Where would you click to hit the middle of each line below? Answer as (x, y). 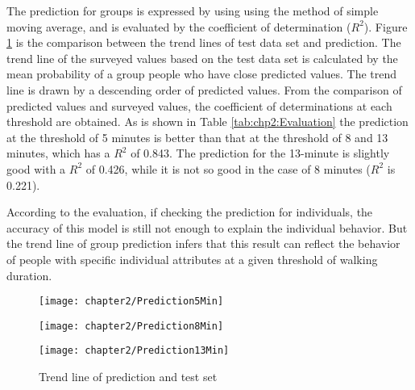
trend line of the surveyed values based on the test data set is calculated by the (202, 58)
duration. (29, 275)
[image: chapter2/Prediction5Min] (131, 302)
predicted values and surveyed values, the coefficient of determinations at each (199, 105)
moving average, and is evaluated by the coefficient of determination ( (179, 26)
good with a (36, 168)
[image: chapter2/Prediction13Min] (134, 351)
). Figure (386, 26)
